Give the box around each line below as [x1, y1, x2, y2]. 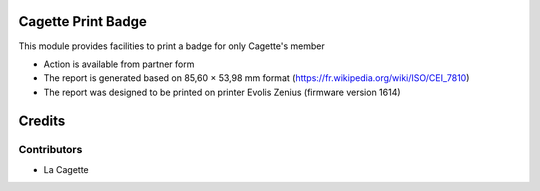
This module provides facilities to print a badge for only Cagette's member [18, 40, 325, 52]
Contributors [18, 143, 83, 157]
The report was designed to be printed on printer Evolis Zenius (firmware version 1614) [43, 86, 401, 98]
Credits [18, 112, 66, 129]
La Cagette [43, 163, 89, 175]
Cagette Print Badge [18, 13, 147, 30]
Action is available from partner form [43, 58, 195, 70]
